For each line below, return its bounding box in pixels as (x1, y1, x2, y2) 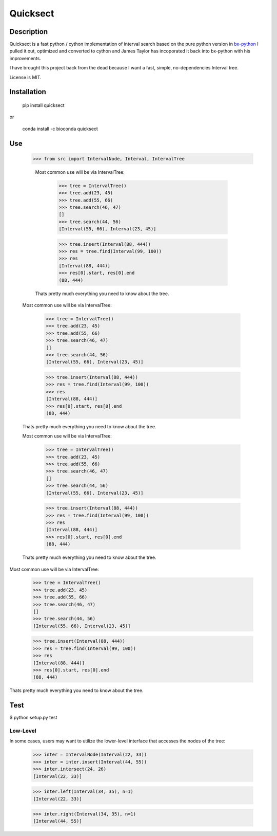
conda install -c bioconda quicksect (22, 125, 98, 132)
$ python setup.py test (9, 715, 57, 721)
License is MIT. (9, 74, 42, 80)
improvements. (9, 55, 41, 61)
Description (9, 27, 48, 36)
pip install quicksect (22, 102, 65, 108)
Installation (9, 87, 46, 96)
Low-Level (9, 728, 37, 735)
